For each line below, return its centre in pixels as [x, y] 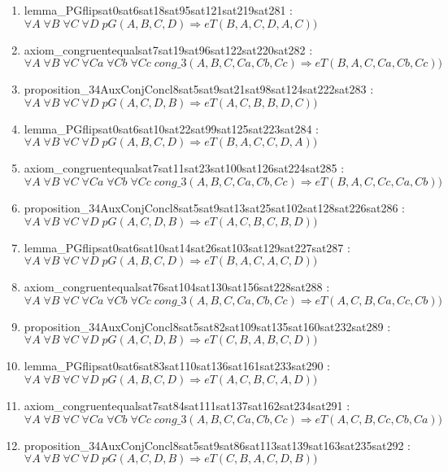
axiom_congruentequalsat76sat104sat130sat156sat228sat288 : [177, 287]
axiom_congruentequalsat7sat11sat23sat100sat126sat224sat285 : [184, 168]
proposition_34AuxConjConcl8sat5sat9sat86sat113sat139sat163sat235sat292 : [217, 445]
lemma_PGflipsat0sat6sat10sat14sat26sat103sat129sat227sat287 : [187, 247]
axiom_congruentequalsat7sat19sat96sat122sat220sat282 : [168, 49]
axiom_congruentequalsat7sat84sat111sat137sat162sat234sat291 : [187, 405]
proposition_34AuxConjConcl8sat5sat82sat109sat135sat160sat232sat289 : [207, 326]
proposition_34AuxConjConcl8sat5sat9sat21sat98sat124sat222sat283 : [199, 89]
